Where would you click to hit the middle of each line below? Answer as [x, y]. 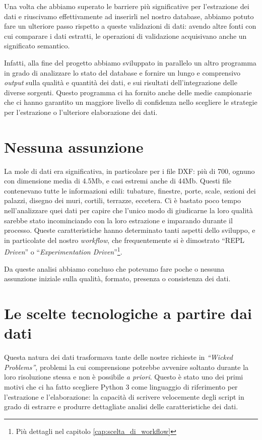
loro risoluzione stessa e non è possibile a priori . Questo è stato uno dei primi [124, 377]
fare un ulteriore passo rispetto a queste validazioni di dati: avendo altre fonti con [130, 26]
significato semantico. [37, 46]
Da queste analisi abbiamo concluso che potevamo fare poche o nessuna [114, 268]
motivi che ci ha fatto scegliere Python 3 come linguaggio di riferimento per [121, 386]
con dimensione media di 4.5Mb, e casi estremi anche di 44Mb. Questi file [118, 181]
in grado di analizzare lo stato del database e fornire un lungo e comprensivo [122, 72]
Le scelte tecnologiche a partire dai [128, 313]
